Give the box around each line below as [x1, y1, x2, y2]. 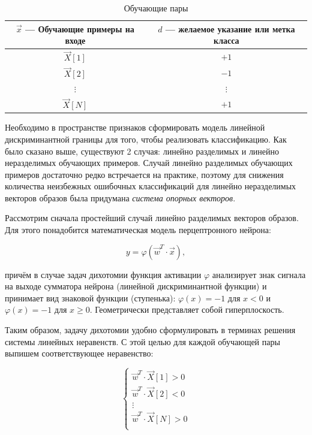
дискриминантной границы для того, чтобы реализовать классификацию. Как [5, 132, 287, 145]
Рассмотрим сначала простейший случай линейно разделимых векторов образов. [5, 212, 299, 224]
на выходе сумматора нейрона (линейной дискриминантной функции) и [5, 280, 267, 292]
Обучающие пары [124, 2, 188, 14]
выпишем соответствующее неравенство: [5, 347, 154, 360]
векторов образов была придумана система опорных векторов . [5, 191, 236, 204]
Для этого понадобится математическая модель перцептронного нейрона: [5, 223, 271, 236]
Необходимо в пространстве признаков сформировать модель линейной [5, 121, 265, 134]
